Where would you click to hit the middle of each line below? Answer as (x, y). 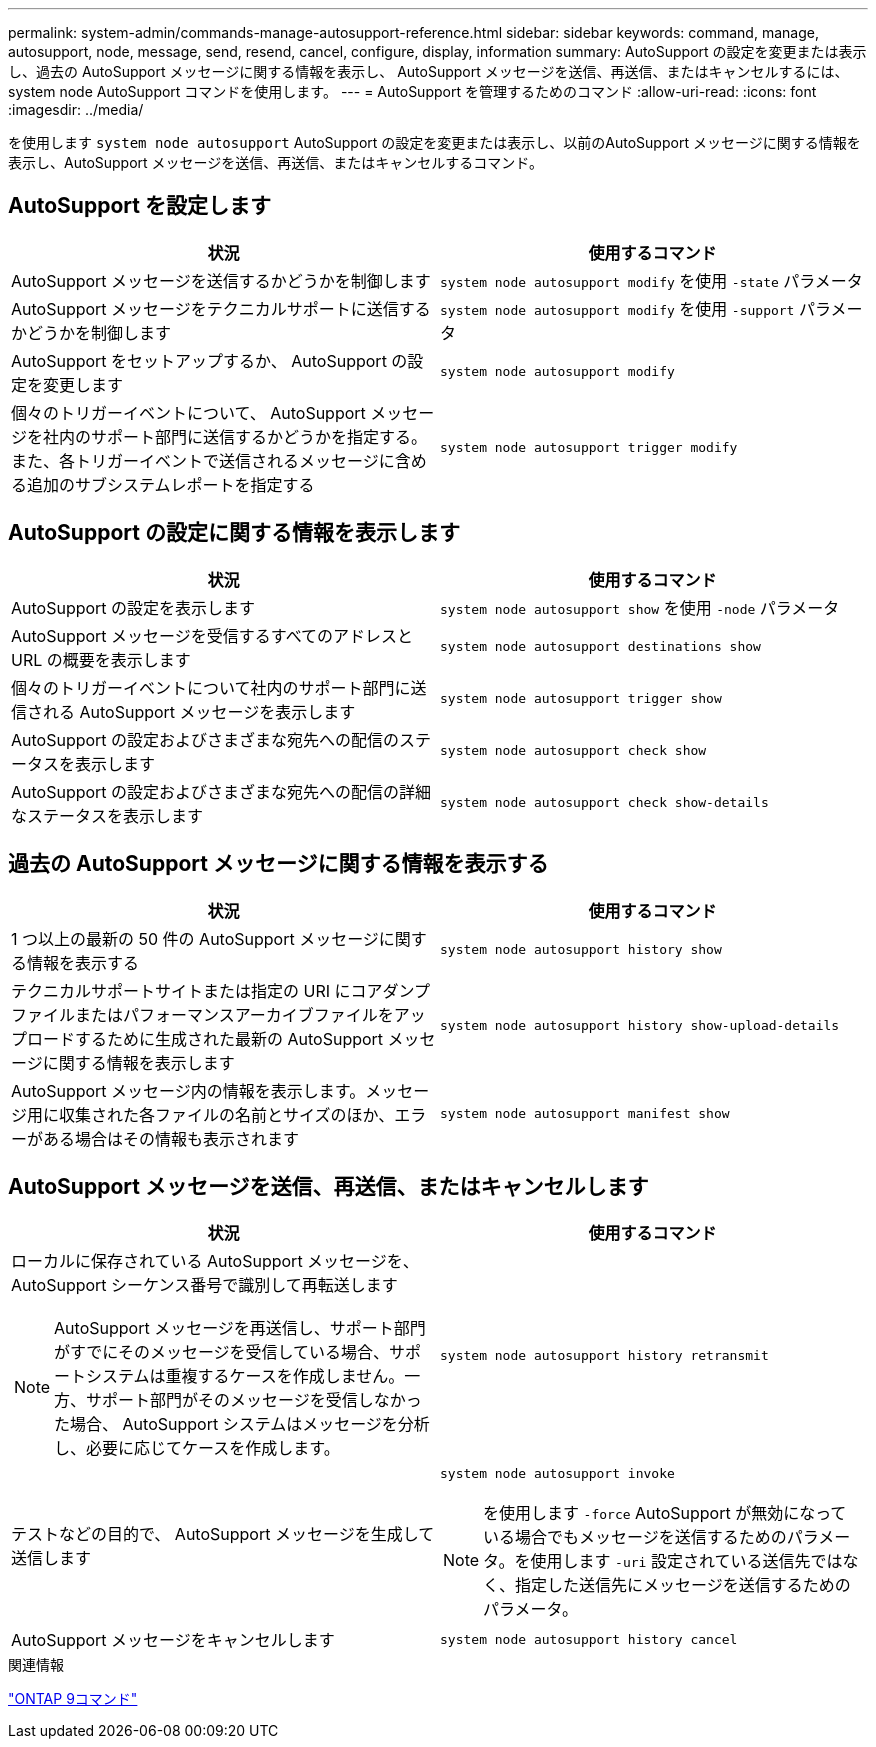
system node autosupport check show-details (604, 803)
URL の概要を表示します (101, 659)
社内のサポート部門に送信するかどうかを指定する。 (235, 436)
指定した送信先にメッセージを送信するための (683, 1585)
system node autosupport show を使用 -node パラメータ (640, 607)
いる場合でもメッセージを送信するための (635, 1537)
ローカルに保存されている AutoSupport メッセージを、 (215, 1261)
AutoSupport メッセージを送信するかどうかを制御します (221, 280)
